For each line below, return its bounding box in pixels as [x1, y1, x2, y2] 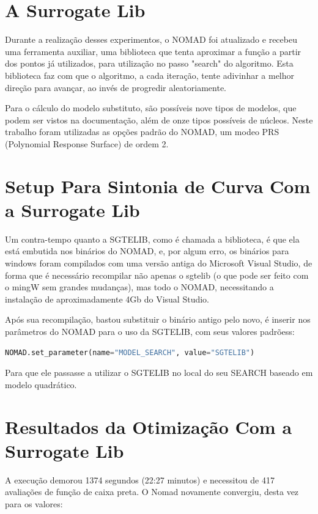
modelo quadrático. [5, 378, 77, 391]
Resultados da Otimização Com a [5, 414, 292, 439]
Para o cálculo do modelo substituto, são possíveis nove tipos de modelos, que [5, 101, 297, 114]
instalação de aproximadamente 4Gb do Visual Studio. [5, 292, 209, 305]
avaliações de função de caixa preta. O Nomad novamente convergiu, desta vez [5, 485, 299, 498]
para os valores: [5, 497, 63, 510]
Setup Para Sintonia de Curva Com [5, 173, 311, 198]
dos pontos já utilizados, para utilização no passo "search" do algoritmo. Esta [5, 57, 294, 70]
